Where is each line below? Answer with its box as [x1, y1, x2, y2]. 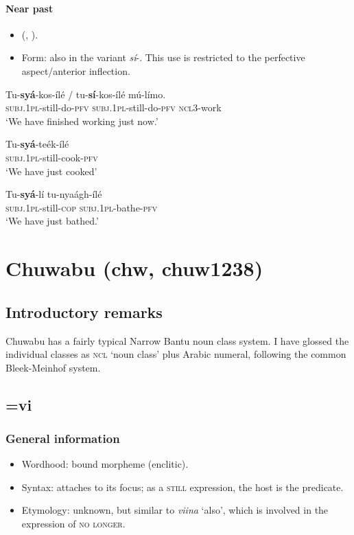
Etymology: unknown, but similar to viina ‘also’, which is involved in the [21, 503, 329, 517]
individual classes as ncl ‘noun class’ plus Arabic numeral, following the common [5, 347, 346, 361]
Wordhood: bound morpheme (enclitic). [21, 457, 189, 471]
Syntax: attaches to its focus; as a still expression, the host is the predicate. [21, 479, 344, 494]
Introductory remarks [5, 301, 163, 322]
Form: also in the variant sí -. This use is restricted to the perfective [21, 50, 305, 65]
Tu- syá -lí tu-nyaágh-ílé [5, 187, 102, 201]
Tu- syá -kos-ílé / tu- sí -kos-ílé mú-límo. [5, 87, 166, 101]
